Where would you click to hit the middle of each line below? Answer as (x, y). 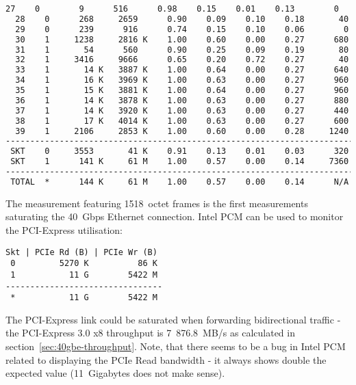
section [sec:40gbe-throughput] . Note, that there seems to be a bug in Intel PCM (176, 346)
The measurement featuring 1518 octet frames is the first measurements (157, 203)
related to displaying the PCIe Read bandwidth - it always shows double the (166, 359)
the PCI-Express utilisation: (64, 229)
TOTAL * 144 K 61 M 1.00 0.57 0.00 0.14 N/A (180, 182)
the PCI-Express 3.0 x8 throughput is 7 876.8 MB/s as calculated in (150, 333)
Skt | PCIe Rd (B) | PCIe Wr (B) (81, 252)
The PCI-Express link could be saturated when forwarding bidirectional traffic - (173, 319)
